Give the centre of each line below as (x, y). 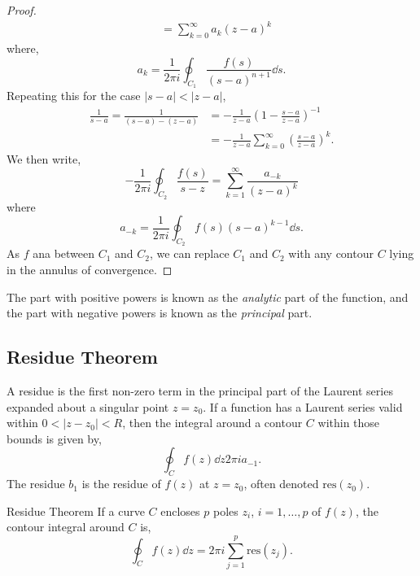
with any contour (331, 253)
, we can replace (190, 253)
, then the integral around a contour (212, 423)
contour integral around (66, 527)
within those (349, 423)
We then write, (44, 158)
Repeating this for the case (74, 96)
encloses (180, 511)
